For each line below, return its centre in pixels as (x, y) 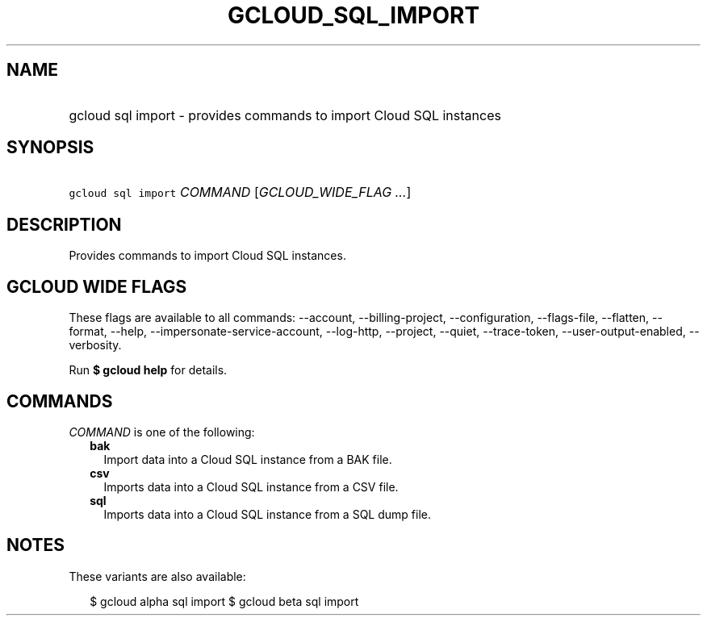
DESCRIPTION (64, 224)
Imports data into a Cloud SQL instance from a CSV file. (251, 486)
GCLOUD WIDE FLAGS (97, 286)
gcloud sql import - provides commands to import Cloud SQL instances (285, 115)
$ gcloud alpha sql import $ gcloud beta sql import (224, 601)
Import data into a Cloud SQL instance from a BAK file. (248, 459)
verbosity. (95, 345)
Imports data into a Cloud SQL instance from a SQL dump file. (267, 514)
